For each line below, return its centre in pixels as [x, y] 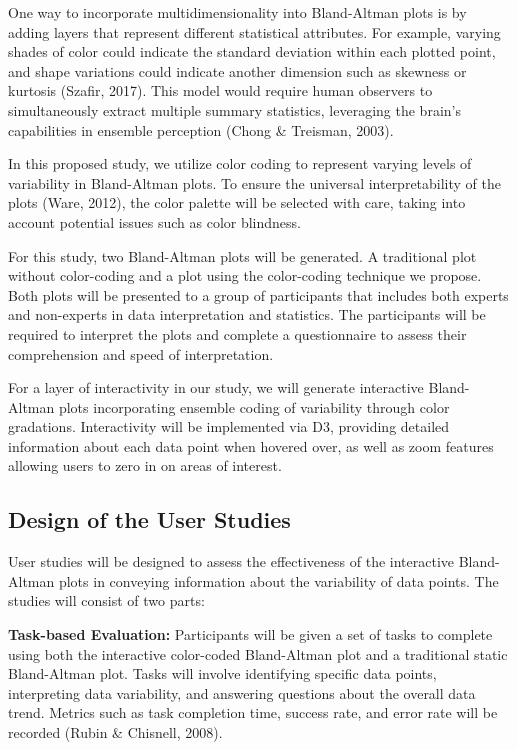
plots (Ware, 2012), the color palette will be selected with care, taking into [237, 202]
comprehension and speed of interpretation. [141, 353]
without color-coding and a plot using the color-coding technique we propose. [245, 275]
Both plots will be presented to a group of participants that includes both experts [258, 294]
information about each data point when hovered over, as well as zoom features [251, 445]
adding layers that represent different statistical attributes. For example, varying [254, 31]
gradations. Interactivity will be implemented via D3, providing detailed [229, 426]
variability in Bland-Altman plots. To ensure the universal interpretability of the [255, 182]
